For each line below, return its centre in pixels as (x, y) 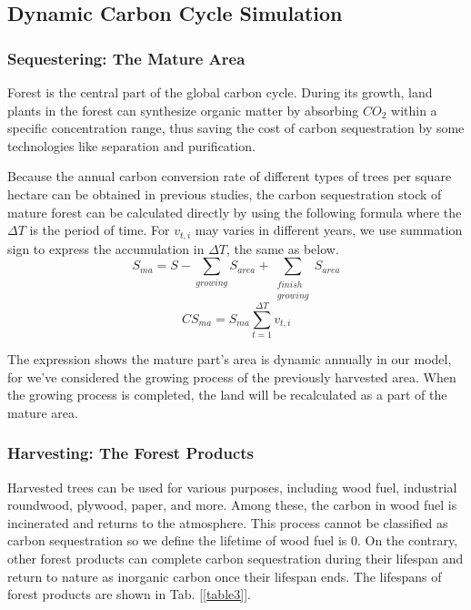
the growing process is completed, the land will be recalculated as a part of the (227, 395)
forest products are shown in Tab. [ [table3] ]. (129, 594)
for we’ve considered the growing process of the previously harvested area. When (232, 376)
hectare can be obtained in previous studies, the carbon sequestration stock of (225, 193)
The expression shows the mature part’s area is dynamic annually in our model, (230, 359)
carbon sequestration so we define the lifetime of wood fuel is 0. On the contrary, (233, 540)
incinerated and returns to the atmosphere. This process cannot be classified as (228, 522)
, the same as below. (283, 248)
